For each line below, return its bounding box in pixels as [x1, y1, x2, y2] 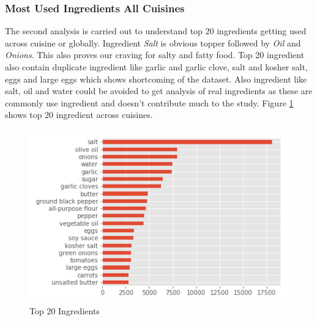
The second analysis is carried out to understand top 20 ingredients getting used [5, 24, 307, 37]
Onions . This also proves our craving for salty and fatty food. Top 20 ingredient [5, 48, 305, 61]
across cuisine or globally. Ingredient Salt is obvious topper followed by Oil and [5, 36, 301, 49]
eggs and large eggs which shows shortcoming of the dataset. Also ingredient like [5, 72, 307, 85]
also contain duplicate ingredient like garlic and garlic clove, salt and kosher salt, [5, 61, 308, 73]
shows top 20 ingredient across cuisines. [5, 108, 153, 121]
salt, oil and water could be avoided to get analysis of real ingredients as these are [5, 84, 313, 97]
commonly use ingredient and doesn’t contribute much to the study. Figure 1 [5, 96, 294, 109]
